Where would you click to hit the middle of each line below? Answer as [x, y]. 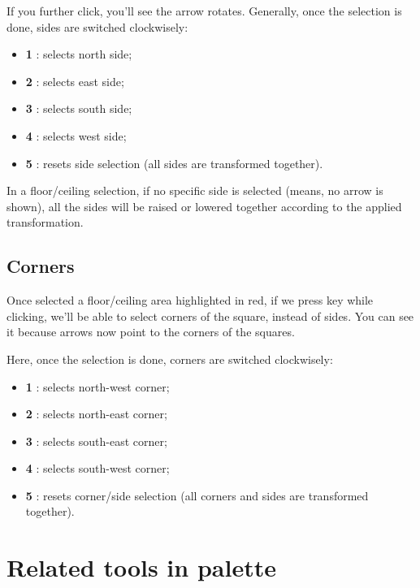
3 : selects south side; [79, 108]
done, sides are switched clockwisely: [97, 26]
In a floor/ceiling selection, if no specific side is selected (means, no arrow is [195, 190]
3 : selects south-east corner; [96, 441]
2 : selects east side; [75, 81]
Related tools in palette [141, 567]
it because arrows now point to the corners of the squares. [151, 332]
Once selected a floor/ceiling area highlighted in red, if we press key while [190, 300]
